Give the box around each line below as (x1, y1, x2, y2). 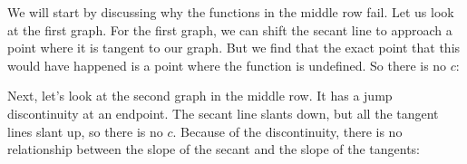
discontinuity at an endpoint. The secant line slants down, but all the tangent (7, 103, 439, 122)
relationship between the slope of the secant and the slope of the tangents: (7, 140, 421, 159)
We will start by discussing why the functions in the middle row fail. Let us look (7, 3, 454, 21)
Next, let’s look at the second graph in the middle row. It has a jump (7, 86, 393, 105)
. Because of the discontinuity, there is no (172, 121, 403, 140)
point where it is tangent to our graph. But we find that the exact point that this (7, 38, 461, 57)
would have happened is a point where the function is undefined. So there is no (7, 55, 447, 74)
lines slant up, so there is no (7, 121, 163, 140)
